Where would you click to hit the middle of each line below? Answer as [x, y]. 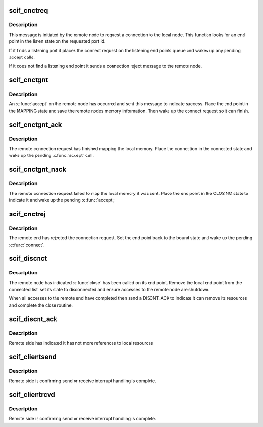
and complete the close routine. [41, 305]
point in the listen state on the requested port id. [57, 41]
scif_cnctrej [27, 214]
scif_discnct [28, 259]
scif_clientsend [33, 357]
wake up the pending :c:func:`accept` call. [51, 155]
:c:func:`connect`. [27, 245]
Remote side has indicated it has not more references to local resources [81, 343]
